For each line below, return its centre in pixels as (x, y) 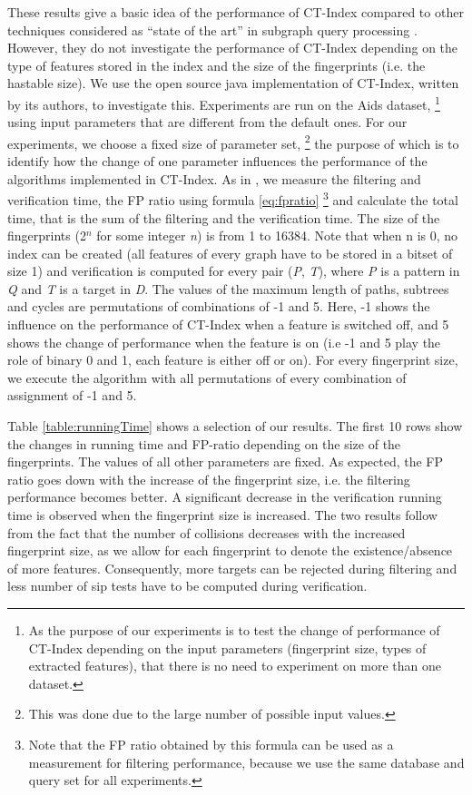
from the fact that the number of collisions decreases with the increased (206, 532)
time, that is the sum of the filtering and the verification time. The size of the (224, 217)
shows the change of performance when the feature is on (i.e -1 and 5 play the (224, 342)
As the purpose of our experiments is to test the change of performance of (234, 629)
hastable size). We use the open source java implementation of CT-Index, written (233, 83)
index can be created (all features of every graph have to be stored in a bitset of (230, 253)
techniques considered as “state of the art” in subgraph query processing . (212, 29)
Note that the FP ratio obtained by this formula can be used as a (211, 744)
